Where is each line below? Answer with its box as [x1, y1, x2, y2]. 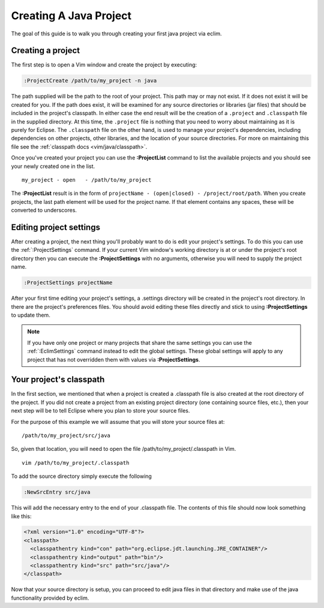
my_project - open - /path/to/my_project [22, 176, 152, 183]
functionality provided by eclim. [11, 594, 89, 601]
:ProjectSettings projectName [23, 279, 113, 286]
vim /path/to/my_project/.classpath [22, 459, 130, 466]
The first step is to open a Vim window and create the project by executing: [11, 61, 197, 68]
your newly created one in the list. [11, 162, 95, 170]
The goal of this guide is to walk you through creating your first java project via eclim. [11, 30, 222, 37]
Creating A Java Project [11, 9, 132, 22]
